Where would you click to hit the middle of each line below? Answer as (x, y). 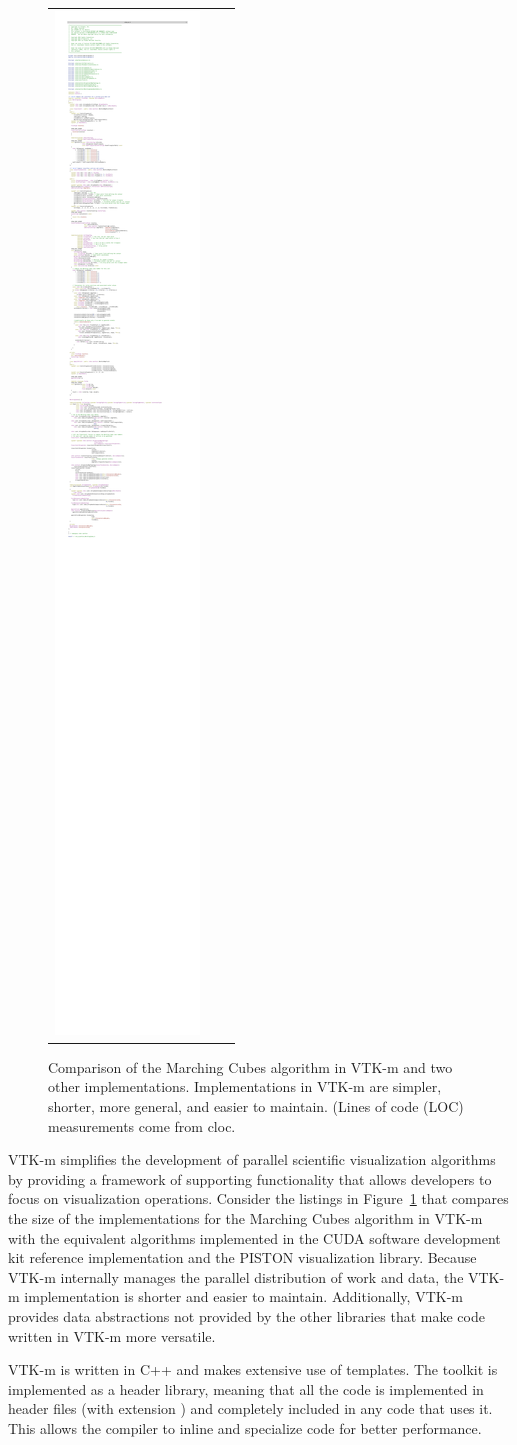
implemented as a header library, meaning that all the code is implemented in (246, 1388)
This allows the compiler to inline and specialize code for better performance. (245, 1427)
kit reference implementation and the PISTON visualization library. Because (242, 1257)
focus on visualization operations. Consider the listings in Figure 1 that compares (258, 1198)
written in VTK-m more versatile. (112, 1335)
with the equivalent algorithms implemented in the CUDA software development (254, 1237)
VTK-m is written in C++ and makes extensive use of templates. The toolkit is (253, 1369)
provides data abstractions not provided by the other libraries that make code (246, 1315)
